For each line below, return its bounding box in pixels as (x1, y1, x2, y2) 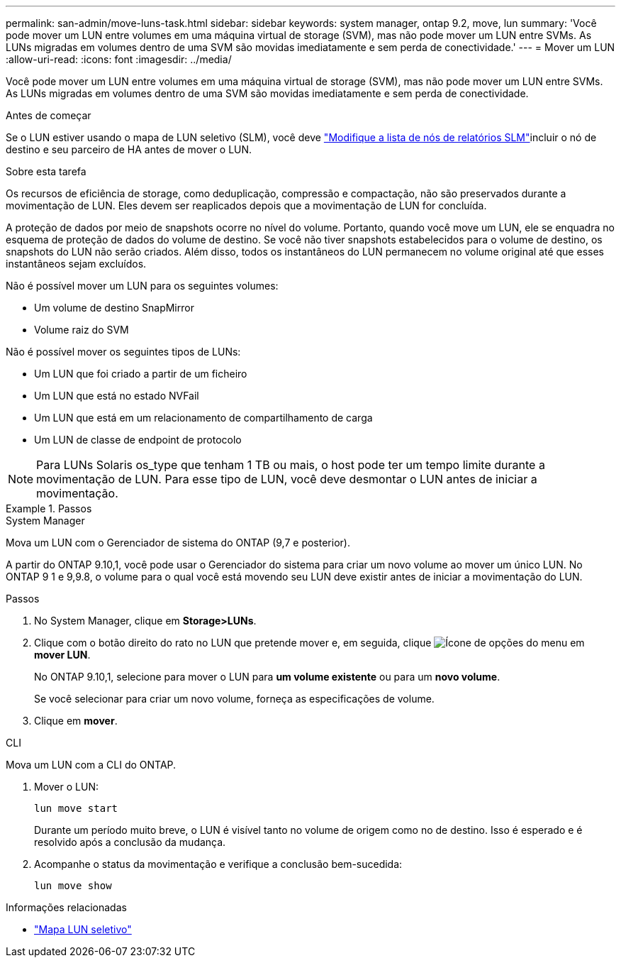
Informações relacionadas (6, 901, 127, 913)
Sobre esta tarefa (6, 165, 86, 177)
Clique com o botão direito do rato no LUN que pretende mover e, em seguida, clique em (34, 637, 585, 649)
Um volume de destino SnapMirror (34, 302, 194, 314)
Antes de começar (6, 109, 91, 121)
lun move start (34, 803, 118, 814)
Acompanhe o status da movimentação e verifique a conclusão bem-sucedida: (34, 858, 403, 870)
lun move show (34, 880, 112, 891)
